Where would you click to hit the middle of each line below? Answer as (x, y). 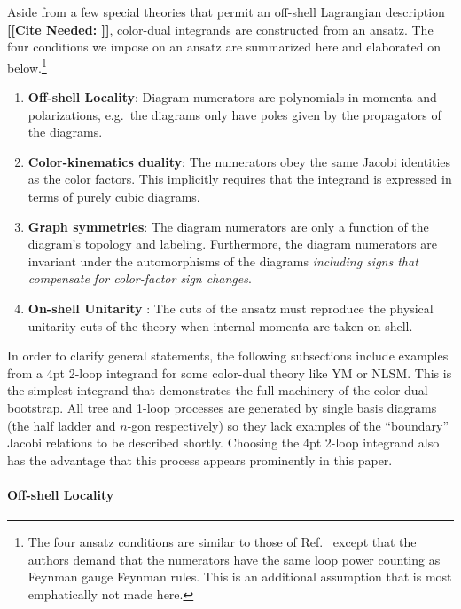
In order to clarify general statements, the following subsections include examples (228, 356)
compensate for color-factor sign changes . (140, 278)
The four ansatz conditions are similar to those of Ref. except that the (222, 542)
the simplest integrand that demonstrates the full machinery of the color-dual (218, 390)
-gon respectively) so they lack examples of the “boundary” (288, 425)
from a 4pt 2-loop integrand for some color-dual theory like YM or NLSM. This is (230, 372)
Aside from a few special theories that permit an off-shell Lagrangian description (226, 12)
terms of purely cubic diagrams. (114, 196)
